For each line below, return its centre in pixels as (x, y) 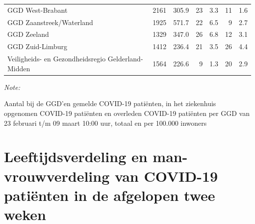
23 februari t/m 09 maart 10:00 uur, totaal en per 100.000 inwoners (105, 123)
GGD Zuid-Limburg (37, 46)
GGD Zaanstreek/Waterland (50, 22)
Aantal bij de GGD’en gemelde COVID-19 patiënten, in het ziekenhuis (110, 103)
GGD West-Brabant (38, 10)
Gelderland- (125, 59)
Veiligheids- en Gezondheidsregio (57, 59)
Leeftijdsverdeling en (76, 156)
